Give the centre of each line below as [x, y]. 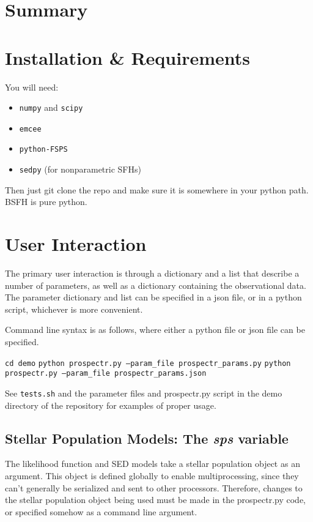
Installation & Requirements [127, 57]
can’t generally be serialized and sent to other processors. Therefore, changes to [154, 487]
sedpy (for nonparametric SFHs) [80, 169]
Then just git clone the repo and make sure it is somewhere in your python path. [157, 189]
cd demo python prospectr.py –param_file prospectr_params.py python [148, 363]
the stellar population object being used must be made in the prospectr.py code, [155, 500]
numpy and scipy [51, 107]
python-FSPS [43, 150]
